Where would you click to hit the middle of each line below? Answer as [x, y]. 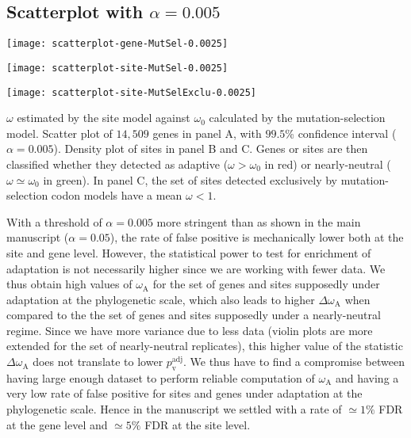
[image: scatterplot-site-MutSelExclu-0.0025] [131, 92]
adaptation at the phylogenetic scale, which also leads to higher [161, 299]
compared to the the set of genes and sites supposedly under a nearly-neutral [194, 315]
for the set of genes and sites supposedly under [266, 284]
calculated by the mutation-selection [297, 118]
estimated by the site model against [104, 118]
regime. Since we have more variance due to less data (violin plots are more [190, 330]
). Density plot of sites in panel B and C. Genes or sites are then [211, 149]
